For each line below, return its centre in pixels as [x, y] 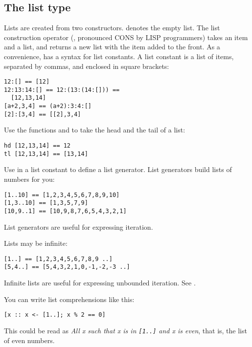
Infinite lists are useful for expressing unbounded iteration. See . [100, 283]
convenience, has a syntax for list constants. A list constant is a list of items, [119, 56]
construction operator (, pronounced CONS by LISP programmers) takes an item [126, 37]
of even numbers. [29, 340]
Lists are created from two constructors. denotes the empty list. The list [112, 28]
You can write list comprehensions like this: [69, 299]
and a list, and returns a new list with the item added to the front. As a [112, 47]
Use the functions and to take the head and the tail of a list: [95, 130]
